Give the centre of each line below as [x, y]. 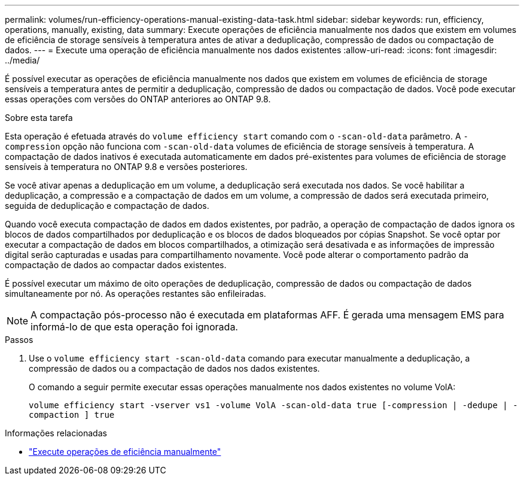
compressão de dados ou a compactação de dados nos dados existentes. [174, 368]
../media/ [22, 60]
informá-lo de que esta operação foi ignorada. [134, 327]
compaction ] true [72, 415]
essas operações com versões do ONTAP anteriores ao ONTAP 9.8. [138, 99]
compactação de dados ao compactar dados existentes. [116, 265]
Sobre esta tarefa [39, 118]
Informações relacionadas [56, 433]
